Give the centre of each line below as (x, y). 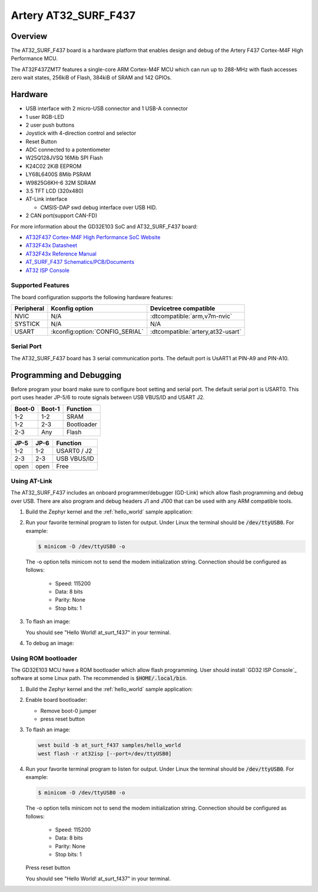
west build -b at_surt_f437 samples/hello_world (110, 745)
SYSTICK (27, 324)
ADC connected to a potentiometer (68, 150)
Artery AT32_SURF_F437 (73, 15)
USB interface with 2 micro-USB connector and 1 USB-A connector (107, 108)
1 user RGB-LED (45, 117)
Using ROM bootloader (44, 658)
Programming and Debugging (66, 375)
